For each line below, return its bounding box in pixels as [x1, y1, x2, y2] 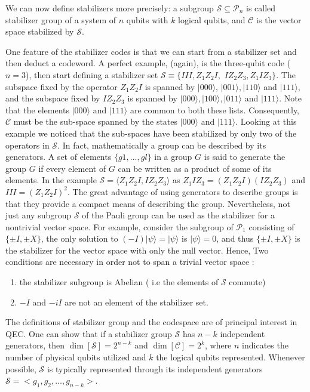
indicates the [242, 339, 288, 351]
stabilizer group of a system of [5, 13, 116, 26]
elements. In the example [5, 174, 97, 186]
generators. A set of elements [5, 150, 112, 163]
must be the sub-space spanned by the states [13, 115, 178, 128]
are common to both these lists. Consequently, [130, 103, 300, 116]
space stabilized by [5, 25, 74, 38]
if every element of [38, 162, 106, 174]
